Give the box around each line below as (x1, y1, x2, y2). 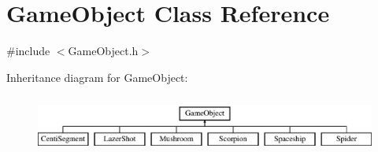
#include (6, 43, 50, 59)
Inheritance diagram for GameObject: (6, 69, 188, 85)
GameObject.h (68, 43, 139, 59)
